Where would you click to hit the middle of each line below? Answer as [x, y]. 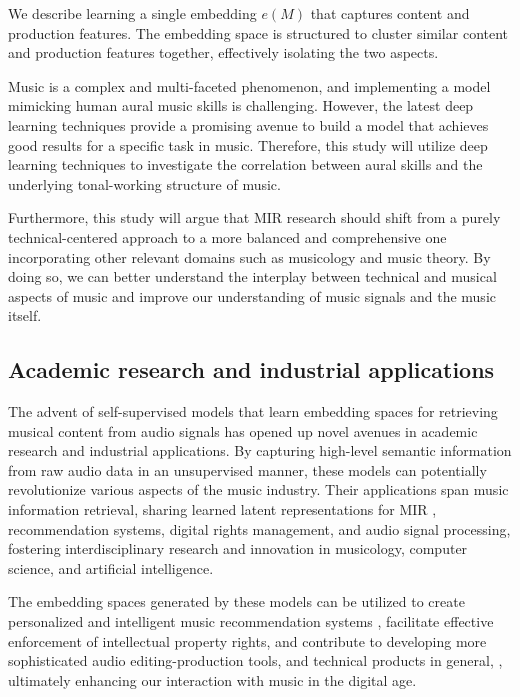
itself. [25, 315]
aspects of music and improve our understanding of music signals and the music [252, 295]
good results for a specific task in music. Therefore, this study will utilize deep [248, 144]
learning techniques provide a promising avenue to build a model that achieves [248, 124]
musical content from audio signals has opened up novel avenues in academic [243, 430]
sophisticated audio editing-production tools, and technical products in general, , [255, 660]
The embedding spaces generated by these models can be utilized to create [236, 601]
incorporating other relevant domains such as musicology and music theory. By [249, 256]
